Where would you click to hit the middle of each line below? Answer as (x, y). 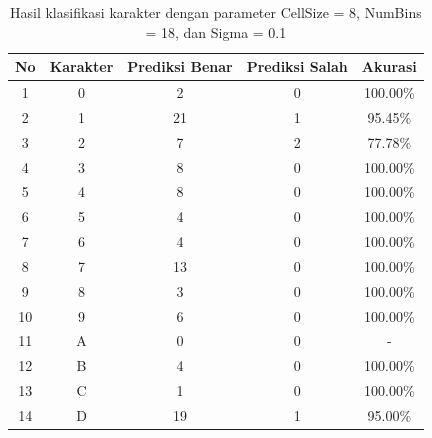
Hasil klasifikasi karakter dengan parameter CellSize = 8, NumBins (216, 12)
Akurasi (389, 66)
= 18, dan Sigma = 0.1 (216, 31)
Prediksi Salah (297, 66)
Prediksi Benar (180, 66)
